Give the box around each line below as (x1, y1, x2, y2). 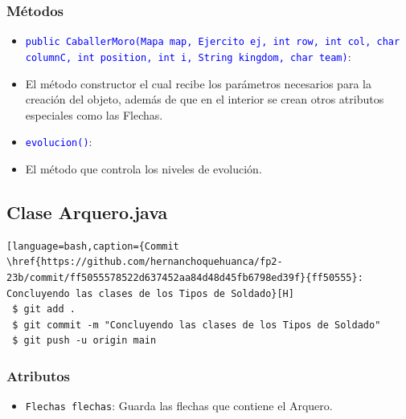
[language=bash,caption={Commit (6, 240, 179, 252)
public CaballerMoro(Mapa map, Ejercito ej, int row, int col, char (25, 36, 400, 48)
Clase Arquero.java (6, 199, 168, 224)
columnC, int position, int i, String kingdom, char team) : (25, 47, 351, 64)
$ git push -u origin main (12, 335, 157, 347)
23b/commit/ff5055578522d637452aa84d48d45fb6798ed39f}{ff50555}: (6, 271, 363, 283)
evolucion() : (25, 133, 92, 150)
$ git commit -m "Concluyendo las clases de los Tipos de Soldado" (12, 319, 381, 331)
